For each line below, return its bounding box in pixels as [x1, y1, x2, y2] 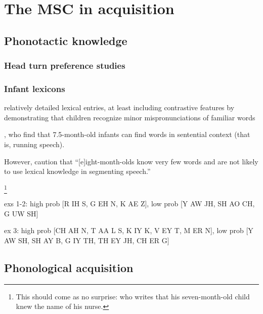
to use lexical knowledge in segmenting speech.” [4, 166, 151, 176]
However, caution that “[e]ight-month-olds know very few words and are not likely [4, 156, 258, 166]
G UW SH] [4, 208, 38, 218]
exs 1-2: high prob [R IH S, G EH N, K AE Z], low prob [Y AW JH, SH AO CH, [4, 198, 255, 209]
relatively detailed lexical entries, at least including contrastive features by [4, 102, 235, 113]
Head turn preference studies [4, 59, 125, 72]
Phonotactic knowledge [4, 32, 127, 48]
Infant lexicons [4, 82, 65, 95]
